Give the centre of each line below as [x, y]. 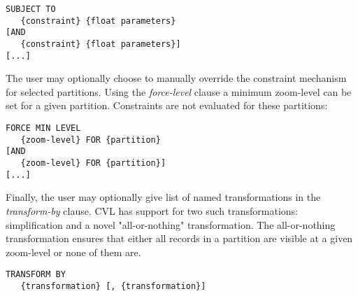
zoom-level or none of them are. [73, 252]
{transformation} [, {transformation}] [113, 286]
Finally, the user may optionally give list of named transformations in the [163, 197]
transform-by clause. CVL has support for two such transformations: [152, 210]
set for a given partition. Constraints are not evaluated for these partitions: [167, 105]
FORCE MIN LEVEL [43, 128]
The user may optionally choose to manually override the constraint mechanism [176, 78]
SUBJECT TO [31, 9]
